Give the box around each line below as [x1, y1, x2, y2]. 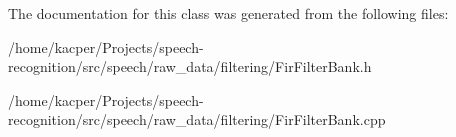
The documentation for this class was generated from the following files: [8, 3, 449, 23]
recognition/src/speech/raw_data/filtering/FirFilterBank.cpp [8, 109, 386, 130]
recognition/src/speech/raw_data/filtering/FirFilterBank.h [8, 56, 372, 77]
